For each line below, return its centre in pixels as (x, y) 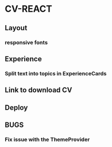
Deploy (16, 107)
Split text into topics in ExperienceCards (56, 73)
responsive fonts (26, 43)
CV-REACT (28, 9)
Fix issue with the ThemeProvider (47, 139)
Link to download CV (39, 90)
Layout (16, 28)
